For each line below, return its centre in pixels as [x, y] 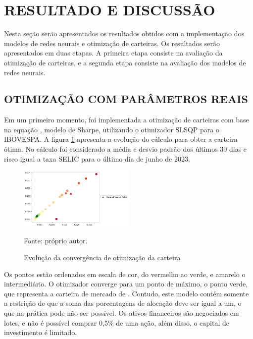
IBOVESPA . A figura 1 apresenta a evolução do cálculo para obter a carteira [121, 139]
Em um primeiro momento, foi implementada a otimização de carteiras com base [126, 120]
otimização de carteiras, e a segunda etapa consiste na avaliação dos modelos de [125, 62]
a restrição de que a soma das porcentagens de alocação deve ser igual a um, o [123, 303]
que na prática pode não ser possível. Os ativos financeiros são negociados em [122, 312]
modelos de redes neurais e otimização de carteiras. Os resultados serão [112, 43]
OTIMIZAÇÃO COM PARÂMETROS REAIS [126, 99]
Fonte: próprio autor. [56, 241]
